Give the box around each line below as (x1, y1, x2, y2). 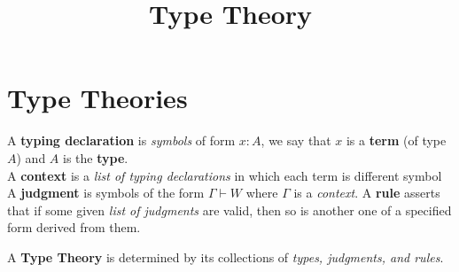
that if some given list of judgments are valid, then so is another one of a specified (7, 200, 452, 219)
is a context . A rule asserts (293, 183, 440, 202)
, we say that (261, 131, 331, 150)
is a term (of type (346, 131, 447, 150)
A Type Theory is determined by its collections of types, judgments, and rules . (7, 247, 444, 266)
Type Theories (7, 80, 188, 116)
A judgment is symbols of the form (7, 183, 205, 202)
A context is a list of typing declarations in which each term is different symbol (7, 166, 442, 184)
